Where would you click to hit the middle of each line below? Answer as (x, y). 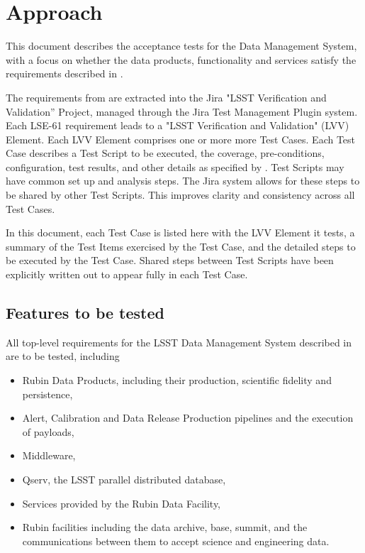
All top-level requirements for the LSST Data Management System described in (179, 342)
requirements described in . (64, 73)
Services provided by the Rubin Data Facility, (122, 503)
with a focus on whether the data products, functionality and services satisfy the (181, 59)
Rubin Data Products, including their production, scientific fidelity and (177, 380)
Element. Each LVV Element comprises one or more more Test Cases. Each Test (181, 139)
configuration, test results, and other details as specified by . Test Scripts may (175, 166)
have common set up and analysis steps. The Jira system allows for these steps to (183, 181)
